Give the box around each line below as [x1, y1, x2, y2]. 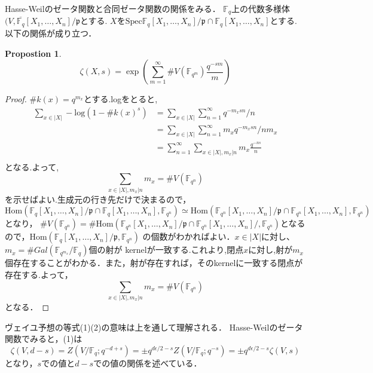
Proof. [5, 93, 27, 105]
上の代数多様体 [231, 2, 291, 14]
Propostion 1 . [5, 47, 62, 59]
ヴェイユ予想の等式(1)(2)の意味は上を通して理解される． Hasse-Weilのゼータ [5, 320, 303, 333]
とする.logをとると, [83, 93, 158, 105]
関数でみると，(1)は [5, 332, 82, 345]
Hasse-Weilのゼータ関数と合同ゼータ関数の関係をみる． [5, 2, 221, 14]
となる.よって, [5, 160, 59, 173]
